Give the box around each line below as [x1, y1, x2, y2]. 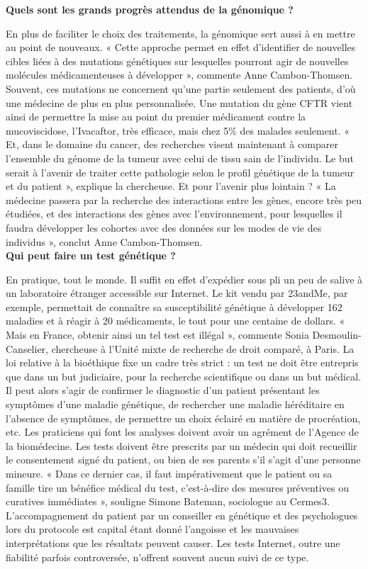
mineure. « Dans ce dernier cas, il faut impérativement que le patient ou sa [6, 466, 333, 480]
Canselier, [6, 341, 49, 356]
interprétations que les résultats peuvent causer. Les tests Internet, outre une [6, 535, 340, 550]
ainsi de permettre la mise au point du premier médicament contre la [6, 109, 306, 124]
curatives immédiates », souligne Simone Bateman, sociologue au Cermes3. [6, 494, 330, 509]
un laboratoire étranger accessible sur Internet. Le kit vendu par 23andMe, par [6, 286, 348, 300]
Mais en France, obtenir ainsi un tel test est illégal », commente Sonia [6, 327, 309, 342]
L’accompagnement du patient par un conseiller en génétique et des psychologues [6, 507, 358, 522]
